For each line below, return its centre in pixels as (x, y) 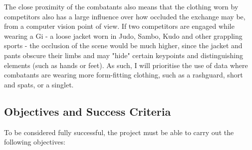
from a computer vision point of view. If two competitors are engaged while (119, 26)
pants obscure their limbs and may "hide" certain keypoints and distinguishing (124, 55)
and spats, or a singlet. (39, 84)
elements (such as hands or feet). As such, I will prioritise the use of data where (126, 65)
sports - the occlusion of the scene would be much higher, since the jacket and (123, 45)
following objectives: (35, 142)
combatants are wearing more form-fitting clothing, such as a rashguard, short (124, 75)
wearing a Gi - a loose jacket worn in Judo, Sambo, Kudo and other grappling (123, 36)
